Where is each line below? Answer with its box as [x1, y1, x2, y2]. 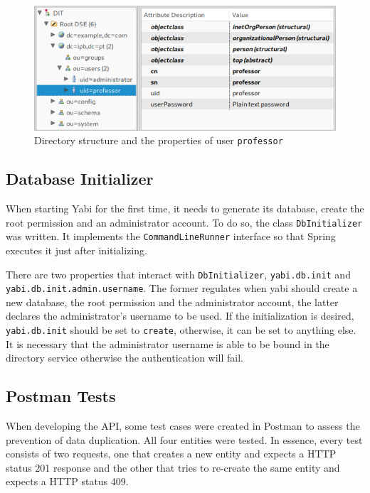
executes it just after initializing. [6, 242, 147, 257]
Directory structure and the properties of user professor [34, 133, 283, 148]
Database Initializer [6, 168, 154, 190]
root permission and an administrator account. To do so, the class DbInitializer [6, 215, 363, 229]
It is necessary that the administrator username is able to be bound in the [6, 336, 329, 351]
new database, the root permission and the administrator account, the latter [6, 294, 339, 309]
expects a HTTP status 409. [6, 474, 129, 489]
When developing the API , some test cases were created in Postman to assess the [6, 418, 360, 433]
